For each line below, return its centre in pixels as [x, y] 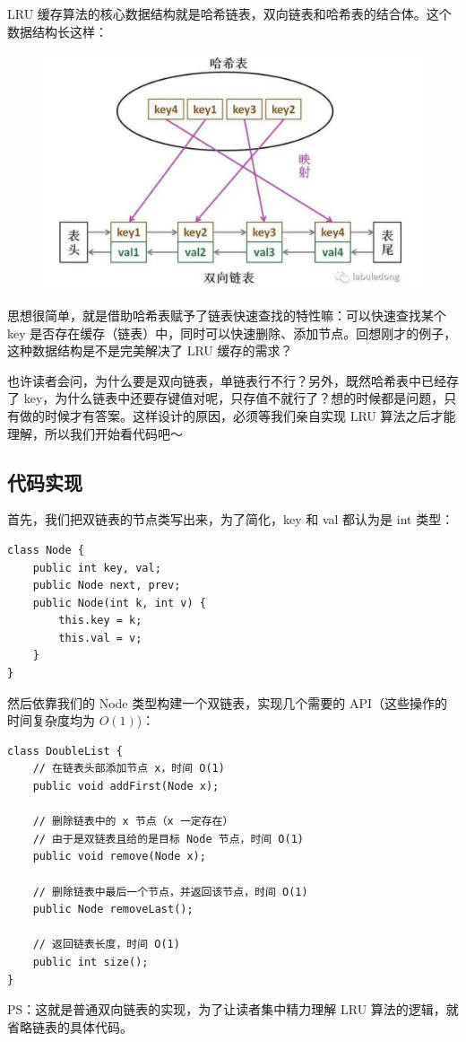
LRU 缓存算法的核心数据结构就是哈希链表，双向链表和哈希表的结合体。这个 [229, 13]
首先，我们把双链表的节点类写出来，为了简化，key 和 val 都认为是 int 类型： [231, 519]
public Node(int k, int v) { [119, 603]
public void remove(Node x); [119, 857]
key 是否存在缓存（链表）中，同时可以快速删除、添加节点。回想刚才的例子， [232, 333]
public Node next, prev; [107, 586]
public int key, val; [97, 568]
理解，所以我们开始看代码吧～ [95, 433]
